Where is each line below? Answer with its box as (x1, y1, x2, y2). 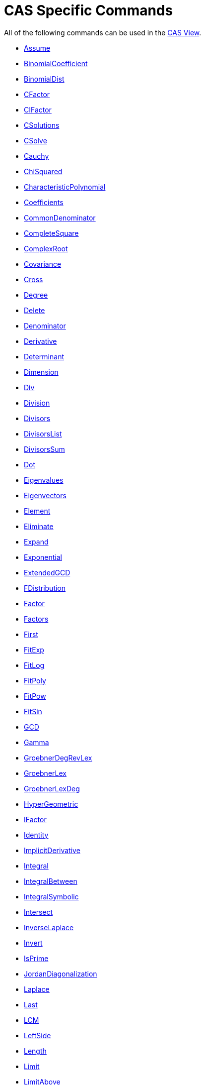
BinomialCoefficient (24, 59, 88, 68)
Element (24, 506, 51, 515)
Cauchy (24, 151, 49, 160)
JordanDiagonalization (24, 969, 97, 978)
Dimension (24, 367, 59, 376)
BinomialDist (24, 74, 65, 83)
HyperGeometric (24, 799, 78, 808)
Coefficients (24, 198, 64, 207)
